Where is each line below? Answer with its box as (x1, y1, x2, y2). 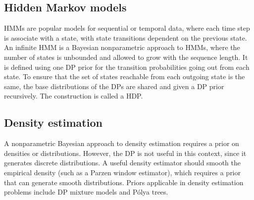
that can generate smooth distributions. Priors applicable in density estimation (4, 177, 244, 187)
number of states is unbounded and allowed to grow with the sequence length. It (4, 51, 248, 62)
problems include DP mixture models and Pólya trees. (4, 187, 168, 197)
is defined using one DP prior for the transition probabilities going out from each (4, 61, 250, 72)
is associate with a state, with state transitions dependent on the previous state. (4, 32, 247, 43)
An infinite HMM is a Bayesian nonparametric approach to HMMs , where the (4, 42, 240, 52)
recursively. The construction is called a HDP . (4, 91, 143, 101)
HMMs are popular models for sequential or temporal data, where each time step (4, 23, 250, 33)
